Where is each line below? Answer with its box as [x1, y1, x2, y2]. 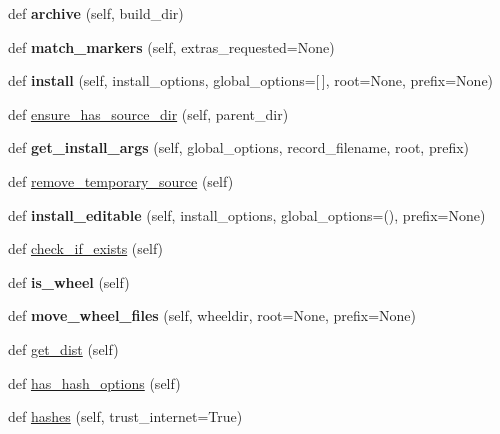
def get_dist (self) [8, 338, 119, 359]
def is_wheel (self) [8, 271, 130, 292]
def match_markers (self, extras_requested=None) [8, 36, 335, 57]
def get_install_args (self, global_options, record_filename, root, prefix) [8, 137, 470, 158]
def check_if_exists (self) [8, 238, 164, 259]
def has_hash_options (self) [8, 372, 181, 393]
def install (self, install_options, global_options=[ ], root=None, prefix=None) [8, 70, 494, 91]
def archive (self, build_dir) [8, 3, 184, 23]
